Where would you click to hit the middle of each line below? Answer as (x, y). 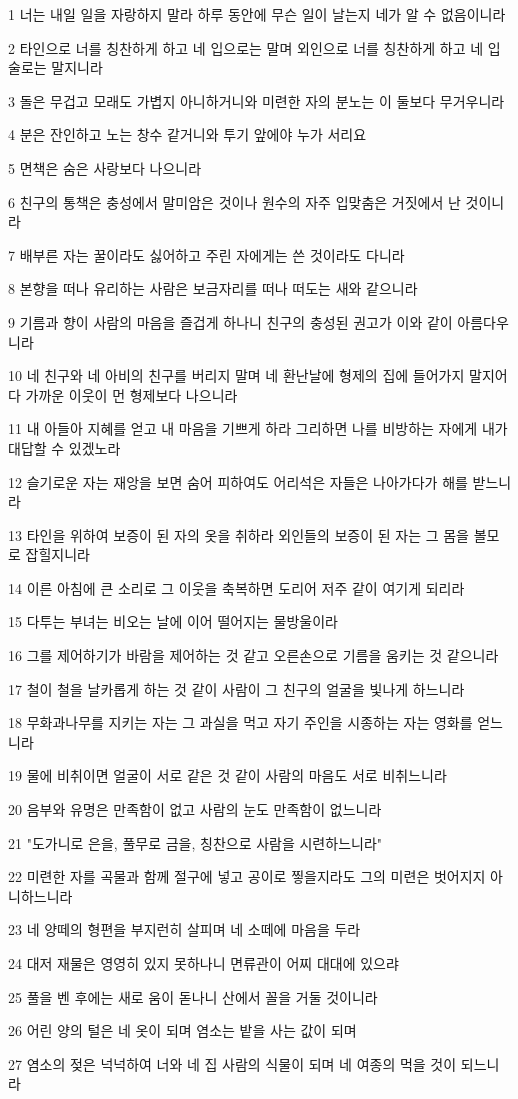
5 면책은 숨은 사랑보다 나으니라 (105, 167)
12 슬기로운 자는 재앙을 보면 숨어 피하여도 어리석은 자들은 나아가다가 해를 (238, 481)
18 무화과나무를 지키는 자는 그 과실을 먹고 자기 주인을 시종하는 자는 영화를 (240, 722)
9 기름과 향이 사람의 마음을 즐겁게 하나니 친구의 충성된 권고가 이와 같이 (230, 321)
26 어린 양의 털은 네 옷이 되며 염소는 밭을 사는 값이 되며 (182, 1030)
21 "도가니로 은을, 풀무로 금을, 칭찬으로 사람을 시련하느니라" (195, 842)
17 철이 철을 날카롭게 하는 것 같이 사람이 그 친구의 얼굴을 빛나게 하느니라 (236, 688)
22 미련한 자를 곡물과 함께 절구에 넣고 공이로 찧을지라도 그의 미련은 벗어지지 (247, 876)
